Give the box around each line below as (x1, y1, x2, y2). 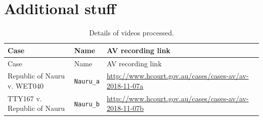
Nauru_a (74, 78, 100, 86)
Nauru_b (74, 100, 100, 108)
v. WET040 (8, 81, 43, 91)
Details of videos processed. (89, 27, 174, 38)
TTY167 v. (8, 93, 42, 103)
